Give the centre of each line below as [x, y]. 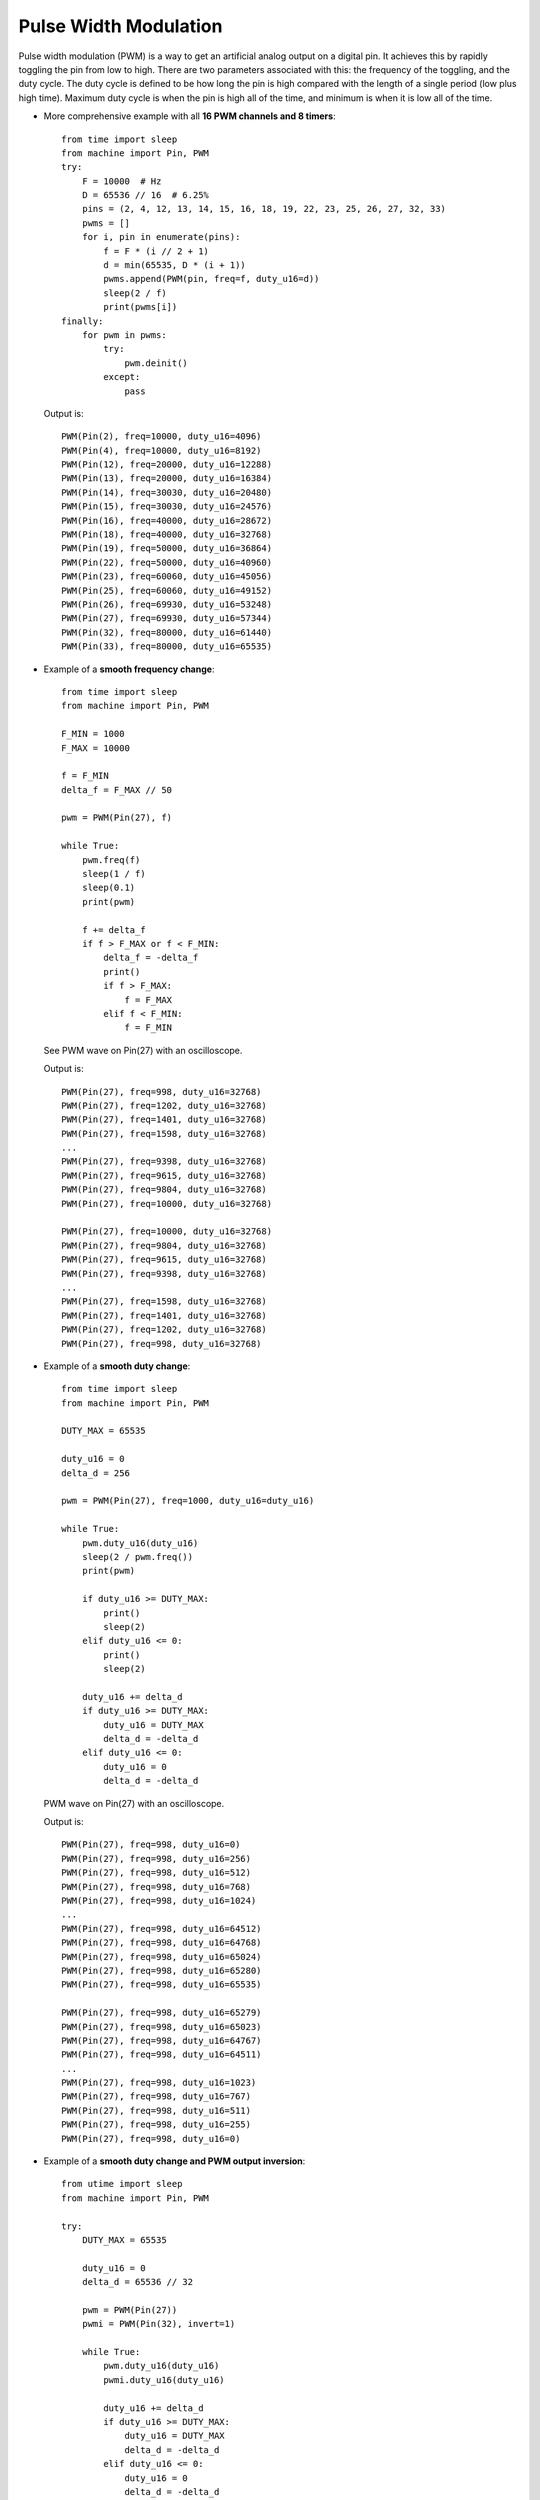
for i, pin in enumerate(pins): [161, 237]
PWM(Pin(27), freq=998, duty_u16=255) [156, 2124]
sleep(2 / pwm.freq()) [137, 1556]
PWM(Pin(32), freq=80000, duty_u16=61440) [167, 632]
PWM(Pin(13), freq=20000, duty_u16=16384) [167, 478]
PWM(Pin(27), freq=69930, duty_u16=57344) [167, 618]
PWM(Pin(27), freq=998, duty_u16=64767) [161, 2040]
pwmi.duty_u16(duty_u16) [164, 2379]
